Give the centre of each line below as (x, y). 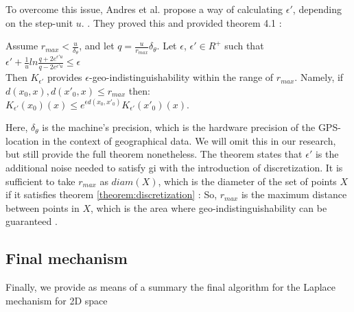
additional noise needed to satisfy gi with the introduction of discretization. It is (174, 167)
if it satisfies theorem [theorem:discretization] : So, (111, 194)
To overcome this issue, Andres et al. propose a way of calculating (144, 9)
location (22, 140)
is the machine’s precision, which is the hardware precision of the (179, 127)
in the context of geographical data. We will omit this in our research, (189, 140)
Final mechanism (67, 258)
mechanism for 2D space (57, 300)
